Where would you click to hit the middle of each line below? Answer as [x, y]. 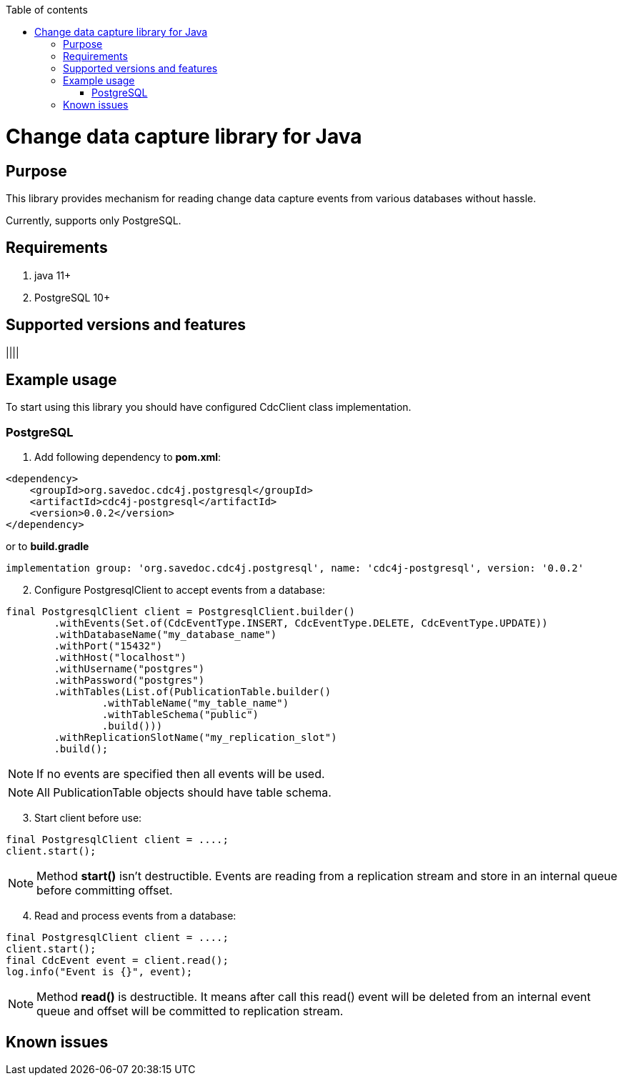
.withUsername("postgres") [129, 669]
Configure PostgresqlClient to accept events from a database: [180, 590]
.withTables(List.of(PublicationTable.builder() [193, 692]
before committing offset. [105, 891]
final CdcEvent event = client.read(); [117, 961]
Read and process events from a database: [135, 916]
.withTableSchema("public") [180, 715]
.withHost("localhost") [120, 658]
